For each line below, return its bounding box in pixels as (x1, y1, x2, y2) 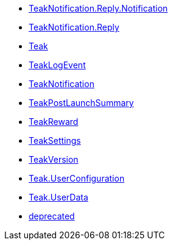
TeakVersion (29, 154, 79, 165)
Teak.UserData (29, 192, 88, 202)
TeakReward (29, 116, 79, 127)
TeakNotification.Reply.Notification (29, 3, 168, 13)
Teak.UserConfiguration (29, 173, 125, 183)
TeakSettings (29, 135, 81, 146)
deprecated (29, 211, 75, 221)
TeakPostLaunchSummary (29, 98, 134, 108)
